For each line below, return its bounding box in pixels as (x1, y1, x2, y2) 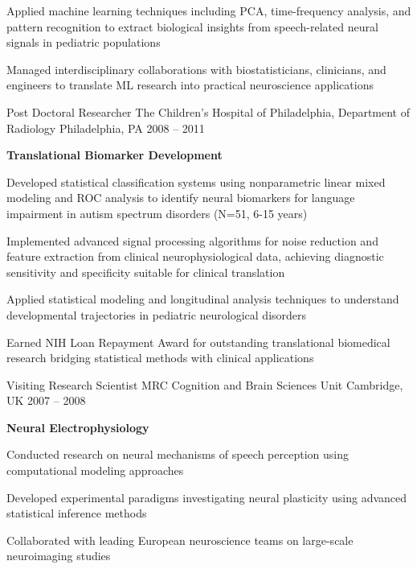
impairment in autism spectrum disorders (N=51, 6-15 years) (6, 204, 308, 221)
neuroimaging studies (6, 547, 111, 564)
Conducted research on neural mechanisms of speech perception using (6, 446, 349, 463)
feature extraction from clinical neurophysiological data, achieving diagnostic (6, 248, 384, 265)
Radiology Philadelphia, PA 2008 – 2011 (6, 119, 205, 136)
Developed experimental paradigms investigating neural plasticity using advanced (6, 489, 407, 505)
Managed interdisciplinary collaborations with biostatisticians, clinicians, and (6, 60, 386, 77)
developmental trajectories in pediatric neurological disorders (6, 306, 307, 323)
